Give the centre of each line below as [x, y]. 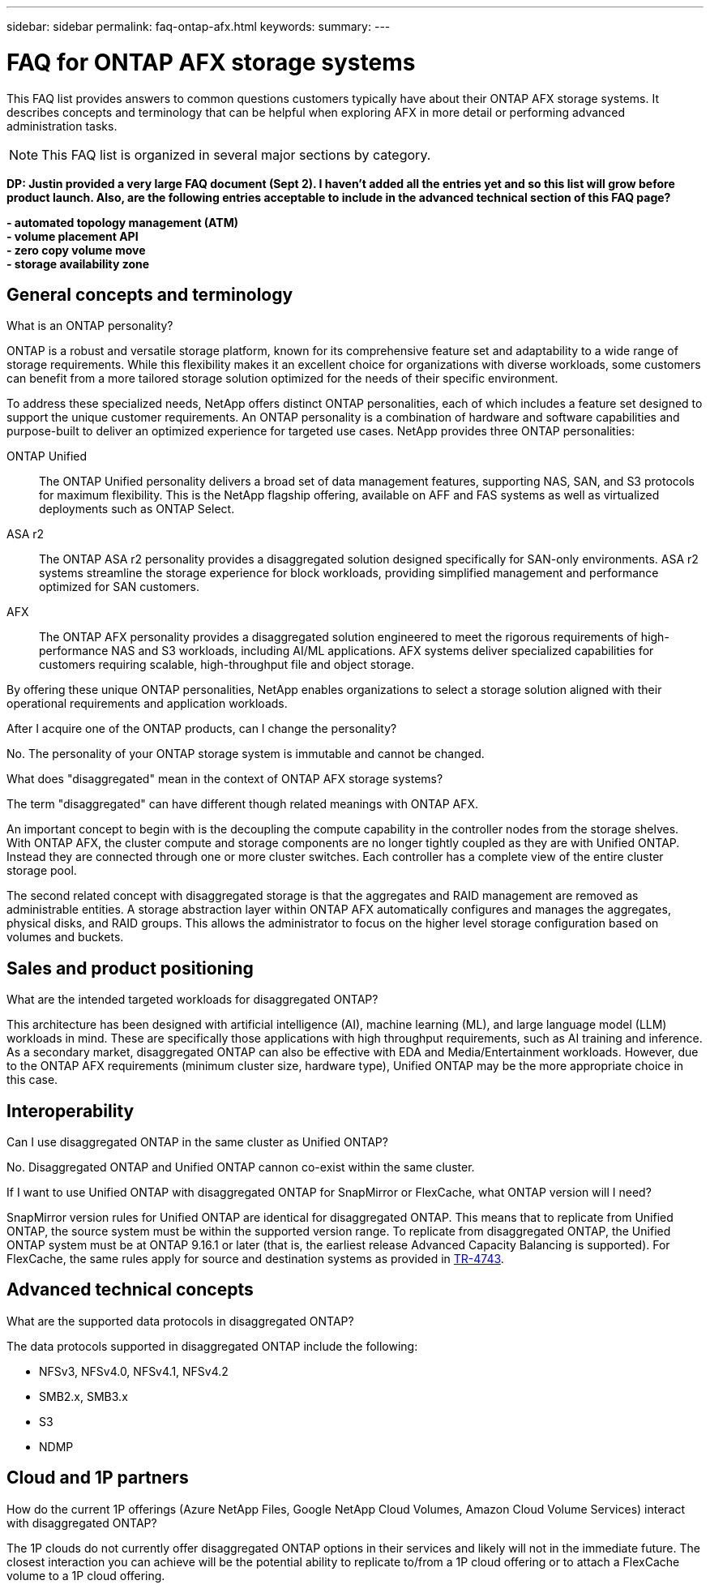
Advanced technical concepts [130, 1290]
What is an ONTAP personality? [90, 326]
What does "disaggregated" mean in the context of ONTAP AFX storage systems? [225, 779]
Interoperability [71, 1111]
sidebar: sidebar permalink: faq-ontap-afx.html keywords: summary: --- [199, 26]
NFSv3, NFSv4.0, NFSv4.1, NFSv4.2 [134, 1371]
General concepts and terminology [150, 294]
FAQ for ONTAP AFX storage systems [211, 62]
